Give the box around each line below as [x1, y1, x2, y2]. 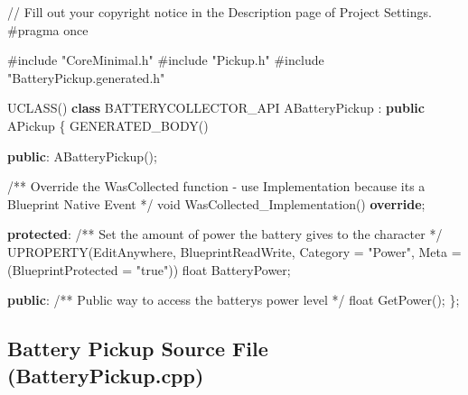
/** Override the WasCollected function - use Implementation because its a [7, 177, 426, 196]
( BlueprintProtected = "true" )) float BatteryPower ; [7, 260, 291, 279]
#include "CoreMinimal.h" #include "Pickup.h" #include [7, 51, 324, 69]
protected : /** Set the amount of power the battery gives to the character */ [7, 225, 443, 243]
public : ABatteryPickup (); [7, 146, 157, 165]
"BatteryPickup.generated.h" [7, 68, 165, 87]
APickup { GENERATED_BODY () [7, 115, 209, 134]
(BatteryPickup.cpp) [7, 361, 204, 389]
